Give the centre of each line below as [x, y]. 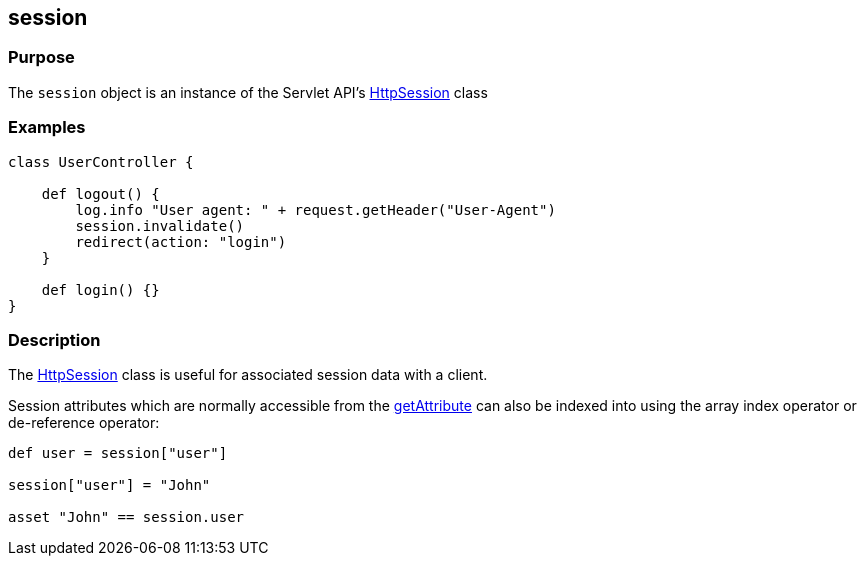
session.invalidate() [160, 225]
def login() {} [100, 289]
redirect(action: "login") [181, 241]
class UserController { [101, 161]
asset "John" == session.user [126, 517]
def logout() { [100, 193]
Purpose [41, 57]
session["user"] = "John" [109, 485]
